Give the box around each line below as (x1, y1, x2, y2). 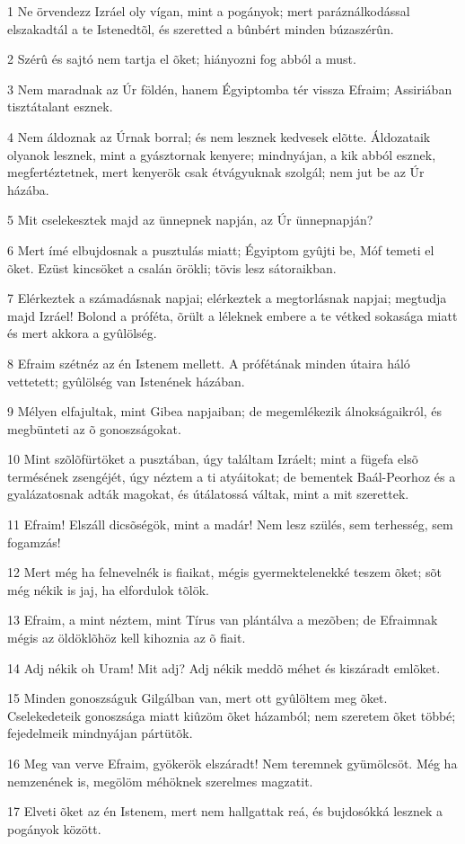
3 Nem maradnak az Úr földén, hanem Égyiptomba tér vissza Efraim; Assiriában (7, 79, 452, 98)
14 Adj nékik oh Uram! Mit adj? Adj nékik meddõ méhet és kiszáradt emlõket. (7, 658, 441, 677)
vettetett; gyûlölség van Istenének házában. (7, 371, 245, 390)
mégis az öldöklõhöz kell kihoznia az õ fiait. (7, 628, 246, 647)
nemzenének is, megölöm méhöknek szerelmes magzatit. (7, 771, 313, 790)
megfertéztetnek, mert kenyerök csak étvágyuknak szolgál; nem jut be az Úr (7, 163, 425, 182)
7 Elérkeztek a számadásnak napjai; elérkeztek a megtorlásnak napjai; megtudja (7, 289, 447, 307)
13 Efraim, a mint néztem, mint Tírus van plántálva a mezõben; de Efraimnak (7, 610, 438, 629)
